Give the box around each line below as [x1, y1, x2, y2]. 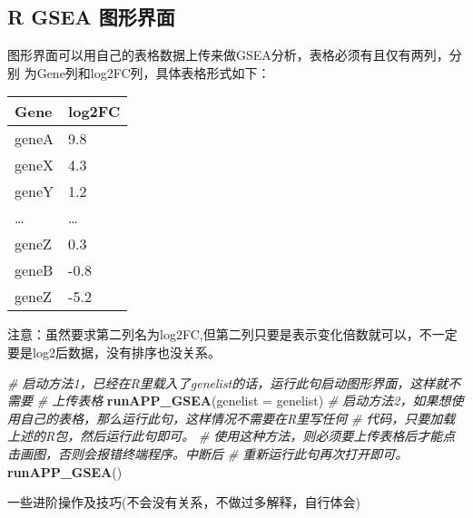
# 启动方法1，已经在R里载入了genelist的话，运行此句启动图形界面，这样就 [7, 373, 448, 392]
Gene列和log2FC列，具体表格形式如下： [36, 63, 271, 82]
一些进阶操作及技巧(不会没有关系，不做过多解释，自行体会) [7, 493, 360, 512]
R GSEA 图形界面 [7, 3, 175, 31]
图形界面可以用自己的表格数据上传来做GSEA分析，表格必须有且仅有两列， [7, 45, 449, 64]
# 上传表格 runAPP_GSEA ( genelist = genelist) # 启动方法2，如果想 [36, 391, 451, 410]
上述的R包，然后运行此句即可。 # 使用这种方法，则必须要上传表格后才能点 [7, 426, 456, 445]
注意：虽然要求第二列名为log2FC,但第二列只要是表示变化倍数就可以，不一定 [7, 325, 458, 344]
